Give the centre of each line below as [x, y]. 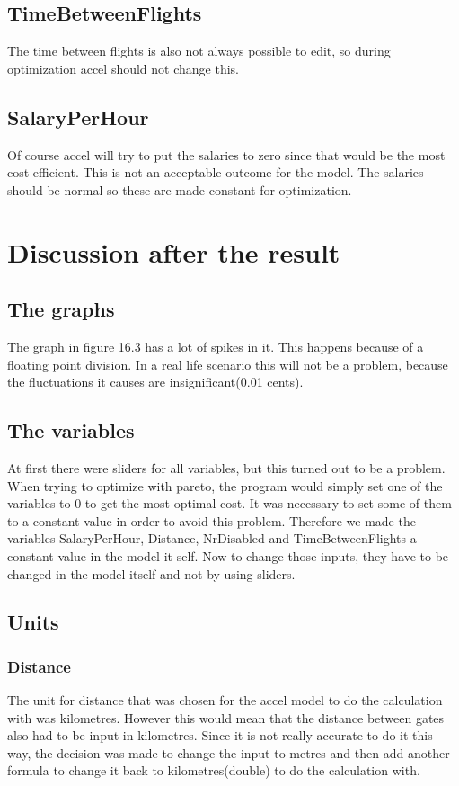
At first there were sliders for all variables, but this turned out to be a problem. [226, 467]
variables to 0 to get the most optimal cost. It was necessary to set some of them [229, 503]
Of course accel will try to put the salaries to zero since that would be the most [226, 154]
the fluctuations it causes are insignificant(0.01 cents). [155, 382]
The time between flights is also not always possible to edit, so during [199, 51]
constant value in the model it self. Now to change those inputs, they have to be [228, 555]
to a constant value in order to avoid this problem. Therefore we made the [212, 520]
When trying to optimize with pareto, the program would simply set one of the [225, 485]
